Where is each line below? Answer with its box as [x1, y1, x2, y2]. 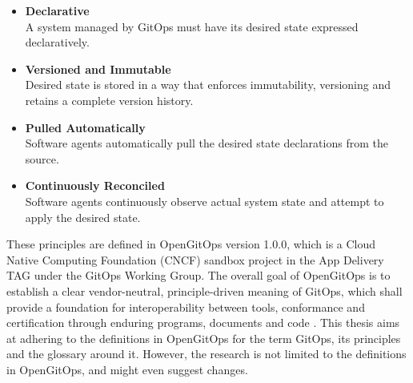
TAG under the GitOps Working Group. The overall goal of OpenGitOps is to [6, 267, 391, 284]
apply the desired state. [25, 208, 141, 225]
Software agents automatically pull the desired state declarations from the [25, 135, 388, 151]
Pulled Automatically [25, 119, 146, 135]
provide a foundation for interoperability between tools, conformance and [6, 298, 365, 315]
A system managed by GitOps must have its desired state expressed [25, 18, 359, 34]
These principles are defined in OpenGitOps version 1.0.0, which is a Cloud [6, 236, 376, 252]
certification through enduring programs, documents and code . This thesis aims [6, 314, 400, 331]
